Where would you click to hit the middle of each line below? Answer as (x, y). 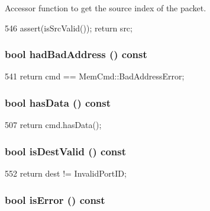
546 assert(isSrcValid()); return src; (69, 28)
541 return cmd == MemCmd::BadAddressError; (95, 76)
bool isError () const (55, 199)
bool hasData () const (58, 102)
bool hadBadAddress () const (76, 54)
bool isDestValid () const (66, 151)
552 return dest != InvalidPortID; (66, 173)
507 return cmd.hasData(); (53, 125)
